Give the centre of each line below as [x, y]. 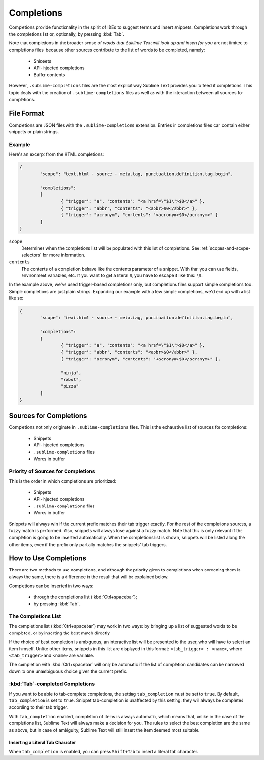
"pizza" [70, 386]
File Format [26, 113]
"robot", [71, 379]
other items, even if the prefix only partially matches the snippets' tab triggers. [88, 544]
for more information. [64, 255]
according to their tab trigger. [39, 707]
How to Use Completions [48, 559]
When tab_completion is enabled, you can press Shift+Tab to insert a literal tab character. [103, 751]
